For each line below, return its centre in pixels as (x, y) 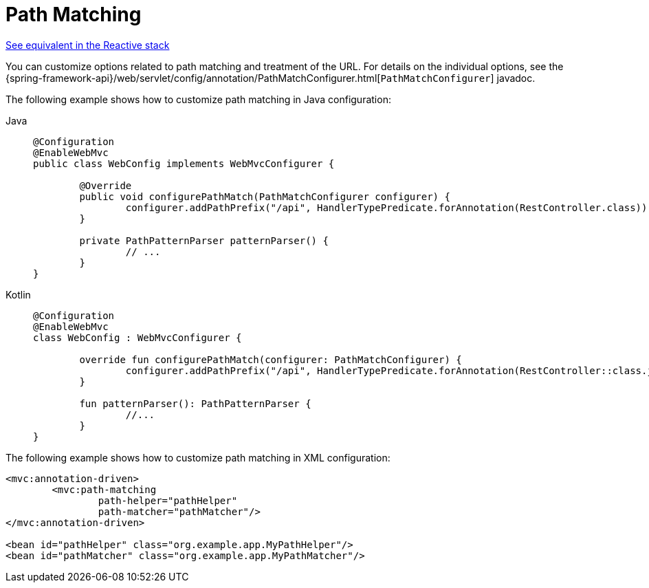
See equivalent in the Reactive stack (88, 45)
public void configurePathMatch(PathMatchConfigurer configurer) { (265, 196)
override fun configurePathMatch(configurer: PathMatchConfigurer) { (271, 359)
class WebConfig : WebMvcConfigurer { (137, 337)
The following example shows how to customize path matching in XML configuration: (198, 457)
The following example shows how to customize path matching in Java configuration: (198, 99)
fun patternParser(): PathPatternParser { (195, 403)
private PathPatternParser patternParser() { (204, 240)
